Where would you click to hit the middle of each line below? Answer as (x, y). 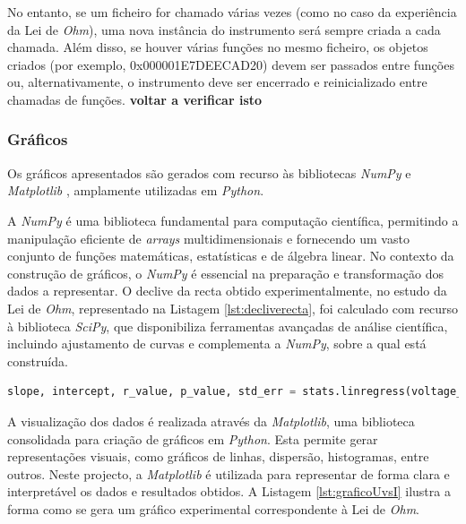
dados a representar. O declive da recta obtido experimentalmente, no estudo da (227, 291)
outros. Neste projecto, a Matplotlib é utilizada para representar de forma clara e (229, 473)
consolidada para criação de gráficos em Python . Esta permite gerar (193, 438)
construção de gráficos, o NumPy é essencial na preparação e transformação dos (225, 273)
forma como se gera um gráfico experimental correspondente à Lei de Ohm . (214, 508)
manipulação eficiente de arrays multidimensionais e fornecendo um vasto (208, 238)
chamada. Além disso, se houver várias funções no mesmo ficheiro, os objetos (218, 47)
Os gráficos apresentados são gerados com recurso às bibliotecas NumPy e (209, 172)
